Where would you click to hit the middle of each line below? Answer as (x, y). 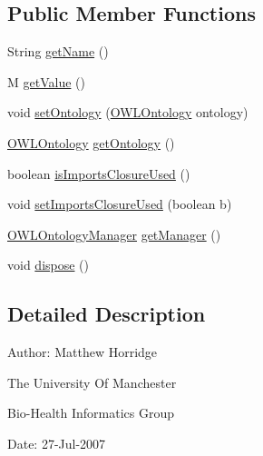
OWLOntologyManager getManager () (114, 234)
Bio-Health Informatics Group (91, 413)
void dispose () (49, 265)
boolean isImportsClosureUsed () (99, 173)
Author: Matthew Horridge (83, 352)
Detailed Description (107, 314)
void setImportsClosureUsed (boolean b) (120, 204)
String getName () (58, 51)
